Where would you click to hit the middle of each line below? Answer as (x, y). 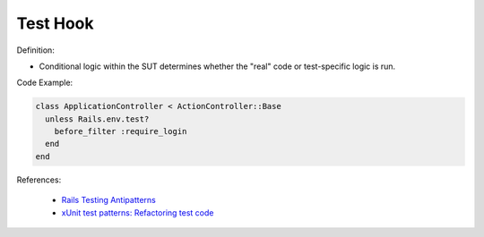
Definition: (36, 50)
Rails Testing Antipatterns (108, 200)
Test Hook (55, 23)
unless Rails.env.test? (97, 119)
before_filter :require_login (121, 131)
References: (39, 180)
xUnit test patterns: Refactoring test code (138, 212)
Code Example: (45, 83)
